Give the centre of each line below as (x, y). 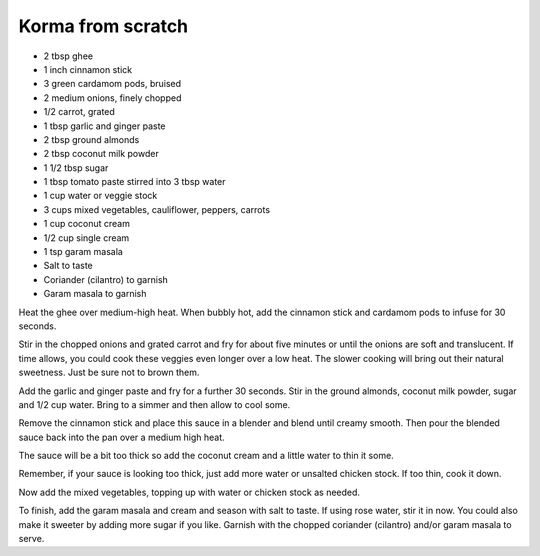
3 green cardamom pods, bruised (112, 84)
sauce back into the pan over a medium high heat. (121, 437)
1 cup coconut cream (86, 224)
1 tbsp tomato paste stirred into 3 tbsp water (134, 182)
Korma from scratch (103, 26)
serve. (31, 539)
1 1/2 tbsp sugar (76, 167)
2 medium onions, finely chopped (112, 97)
